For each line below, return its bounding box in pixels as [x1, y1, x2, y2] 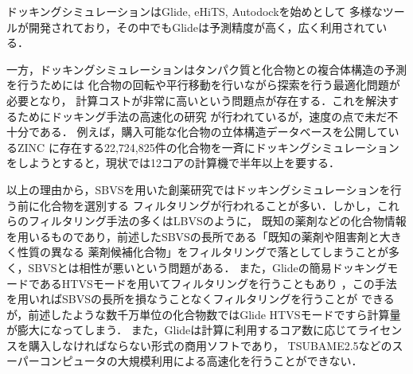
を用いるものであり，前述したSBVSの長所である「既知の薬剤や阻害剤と [6, 228, 380, 244]
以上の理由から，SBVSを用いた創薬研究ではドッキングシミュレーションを [6, 181, 391, 197]
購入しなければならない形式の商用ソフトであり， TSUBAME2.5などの [28, 337, 392, 353]
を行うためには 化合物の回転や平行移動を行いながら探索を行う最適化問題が [6, 76, 400, 93]
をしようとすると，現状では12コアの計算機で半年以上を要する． [6, 154, 341, 171]
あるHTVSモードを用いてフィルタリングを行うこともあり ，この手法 [39, 275, 397, 291]
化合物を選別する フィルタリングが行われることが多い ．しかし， [39, 197, 377, 213]
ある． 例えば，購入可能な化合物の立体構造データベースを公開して [39, 123, 388, 140]
